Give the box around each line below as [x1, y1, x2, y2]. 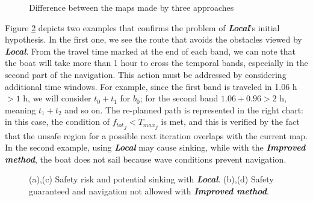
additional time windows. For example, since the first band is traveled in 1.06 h [5, 80, 297, 92]
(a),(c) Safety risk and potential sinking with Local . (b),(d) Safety [29, 173, 274, 185]
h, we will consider [23, 92, 91, 104]
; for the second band [140, 92, 218, 104]
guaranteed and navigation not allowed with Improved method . [29, 184, 269, 197]
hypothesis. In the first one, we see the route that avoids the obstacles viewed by [5, 33, 302, 46]
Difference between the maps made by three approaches [29, 1, 234, 13]
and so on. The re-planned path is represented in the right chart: [64, 103, 304, 116]
